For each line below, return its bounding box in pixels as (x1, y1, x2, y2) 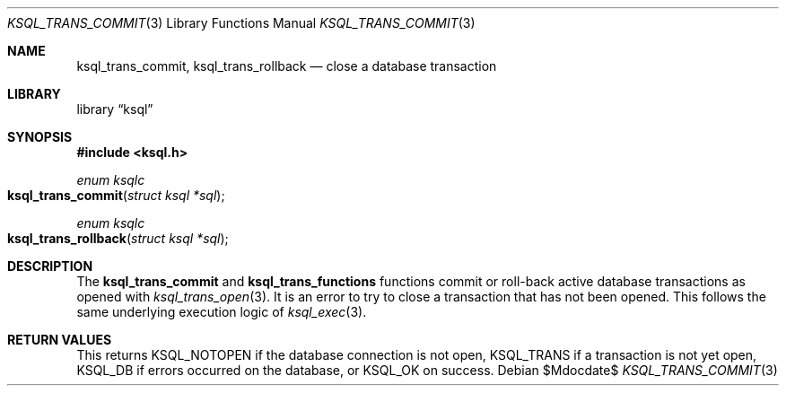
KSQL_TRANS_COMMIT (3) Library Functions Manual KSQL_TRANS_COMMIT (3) (7, 15, 476, 31)
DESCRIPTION (7, 258, 93, 274)
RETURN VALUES (7, 332, 112, 347)
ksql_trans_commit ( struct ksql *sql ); (7, 188, 225, 203)
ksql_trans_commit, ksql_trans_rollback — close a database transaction (76, 58, 497, 74)
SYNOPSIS (7, 129, 73, 144)
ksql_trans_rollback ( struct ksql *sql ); (7, 231, 229, 246)
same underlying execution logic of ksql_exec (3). (76, 304, 367, 319)
